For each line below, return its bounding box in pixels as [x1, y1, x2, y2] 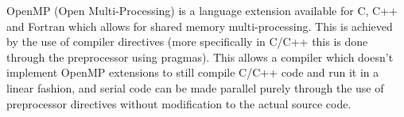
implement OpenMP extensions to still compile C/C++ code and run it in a [6, 64, 379, 81]
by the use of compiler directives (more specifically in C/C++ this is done [6, 33, 368, 50]
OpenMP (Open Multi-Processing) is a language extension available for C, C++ [6, 2, 398, 18]
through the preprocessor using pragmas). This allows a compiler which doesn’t [6, 48, 394, 65]
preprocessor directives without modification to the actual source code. [6, 95, 352, 111]
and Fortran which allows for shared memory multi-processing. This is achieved [6, 17, 393, 34]
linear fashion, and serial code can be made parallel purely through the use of [6, 79, 384, 96]
